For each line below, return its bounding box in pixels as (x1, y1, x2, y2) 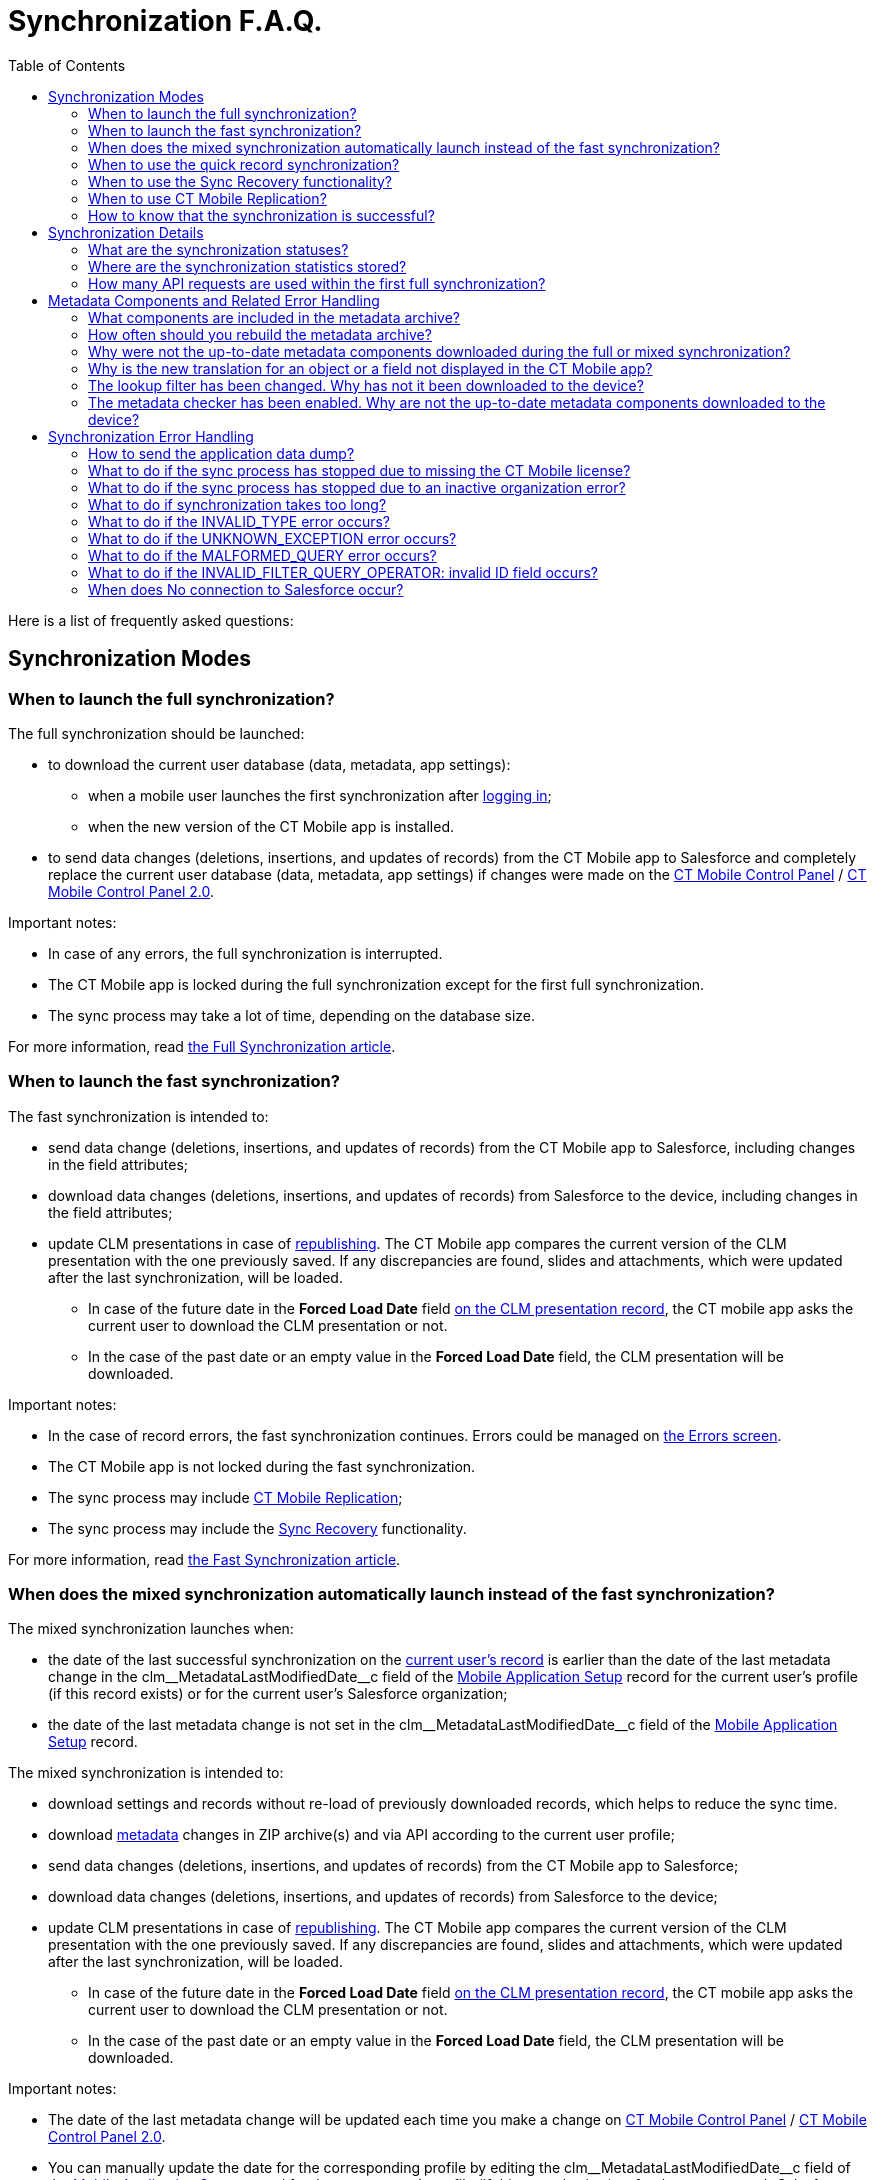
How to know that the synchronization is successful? (88, 206, 435, 224)
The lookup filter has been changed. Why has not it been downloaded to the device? (88, 376, 644, 394)
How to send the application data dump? (88, 444, 355, 462)
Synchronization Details (48, 223, 204, 241)
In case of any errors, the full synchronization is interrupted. (48, 944, 443, 962)
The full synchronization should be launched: (8, 724, 305, 742)
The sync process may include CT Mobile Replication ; (48, 1488, 403, 1506)
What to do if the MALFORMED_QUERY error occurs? (88, 546, 437, 564)
